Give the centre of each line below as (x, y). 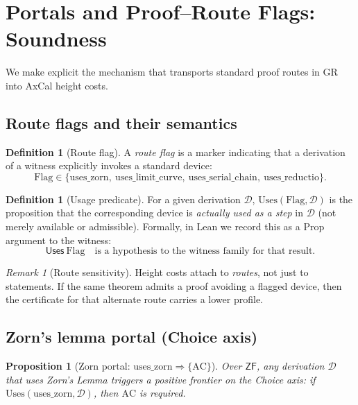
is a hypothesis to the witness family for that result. (205, 251)
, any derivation (290, 366)
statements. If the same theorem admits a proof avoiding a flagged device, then (174, 285)
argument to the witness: (59, 240)
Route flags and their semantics (121, 122)
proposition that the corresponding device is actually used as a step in (155, 213)
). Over (227, 366)
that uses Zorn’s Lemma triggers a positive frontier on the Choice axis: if (161, 379)
